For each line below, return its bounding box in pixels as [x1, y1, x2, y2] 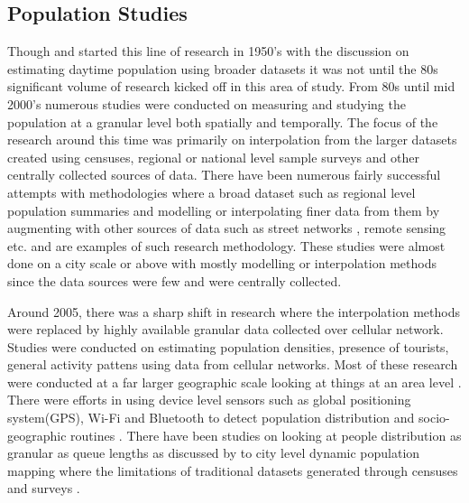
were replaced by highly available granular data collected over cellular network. [7, 320, 444, 339]
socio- [418, 408, 450, 427]
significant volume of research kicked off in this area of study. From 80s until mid [7, 77, 455, 96]
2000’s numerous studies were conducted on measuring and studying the [7, 94, 406, 113]
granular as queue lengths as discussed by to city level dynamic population [7, 443, 420, 462]
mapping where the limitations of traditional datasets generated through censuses [7, 461, 458, 480]
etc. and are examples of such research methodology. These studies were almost [7, 236, 446, 255]
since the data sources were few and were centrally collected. [7, 271, 342, 290]
